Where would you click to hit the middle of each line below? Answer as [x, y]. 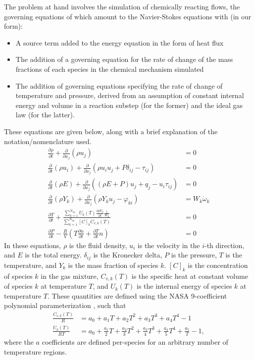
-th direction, [225, 245]
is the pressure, [194, 255]
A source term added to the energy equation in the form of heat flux [120, 42]
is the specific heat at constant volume [190, 276]
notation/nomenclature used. [48, 141]
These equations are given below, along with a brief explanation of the [111, 131]
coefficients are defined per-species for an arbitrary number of [135, 342]
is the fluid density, [98, 245]
